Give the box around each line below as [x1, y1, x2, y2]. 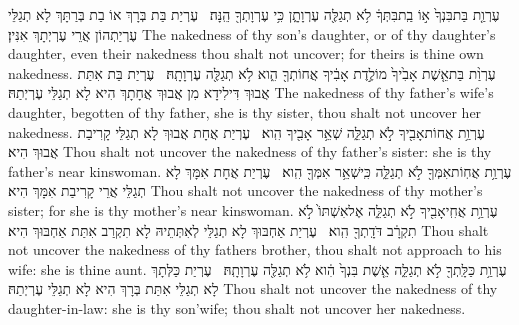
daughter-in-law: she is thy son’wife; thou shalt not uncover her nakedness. [8, 297, 466, 318]
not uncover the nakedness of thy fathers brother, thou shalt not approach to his [8, 239, 502, 260]
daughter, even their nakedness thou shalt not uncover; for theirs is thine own [8, 43, 484, 64]
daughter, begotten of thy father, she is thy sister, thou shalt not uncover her [8, 101, 482, 122]
